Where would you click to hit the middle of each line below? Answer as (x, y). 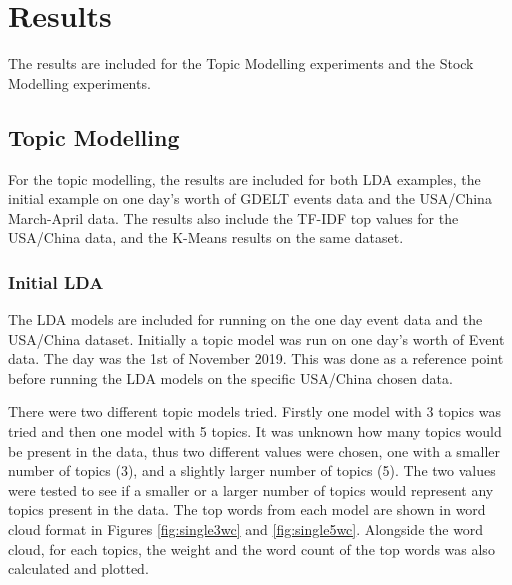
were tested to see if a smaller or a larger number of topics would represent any (251, 489)
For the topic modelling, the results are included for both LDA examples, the (244, 178)
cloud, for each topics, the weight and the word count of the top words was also (251, 548)
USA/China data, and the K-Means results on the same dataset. (206, 237)
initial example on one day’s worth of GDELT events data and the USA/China (250, 198)
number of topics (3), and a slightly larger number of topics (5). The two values (252, 470)
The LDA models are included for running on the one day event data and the (245, 319)
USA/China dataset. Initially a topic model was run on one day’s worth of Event (256, 338)
